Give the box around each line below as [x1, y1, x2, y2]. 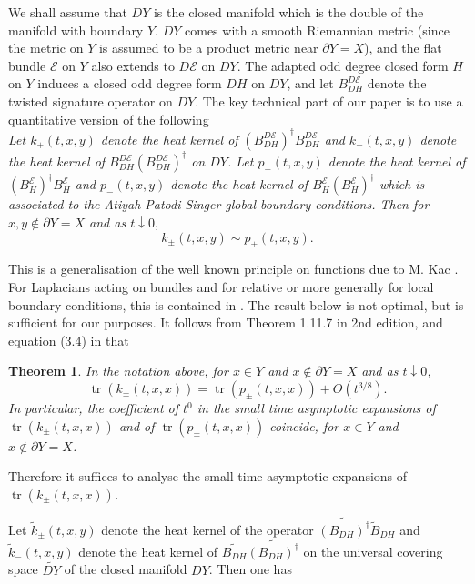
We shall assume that [8, 3, 127, 21]
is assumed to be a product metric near [98, 38, 318, 57]
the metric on [8, 38, 84, 57]
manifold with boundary [8, 20, 144, 39]
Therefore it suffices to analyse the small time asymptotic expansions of [8, 467, 408, 486]
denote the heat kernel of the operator [101, 519, 314, 539]
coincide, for [269, 416, 339, 435]
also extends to [91, 55, 175, 75]
